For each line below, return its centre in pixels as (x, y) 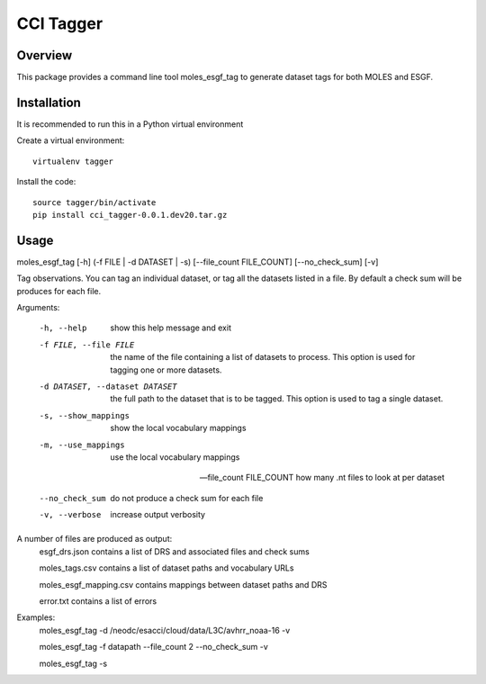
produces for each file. (59, 291)
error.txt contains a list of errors (98, 601)
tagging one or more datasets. (166, 370)
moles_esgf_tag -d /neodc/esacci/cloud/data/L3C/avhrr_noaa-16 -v (165, 630)
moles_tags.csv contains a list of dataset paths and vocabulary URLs (166, 568)
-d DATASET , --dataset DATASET (108, 386)
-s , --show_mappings (85, 415)
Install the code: (46, 182)
